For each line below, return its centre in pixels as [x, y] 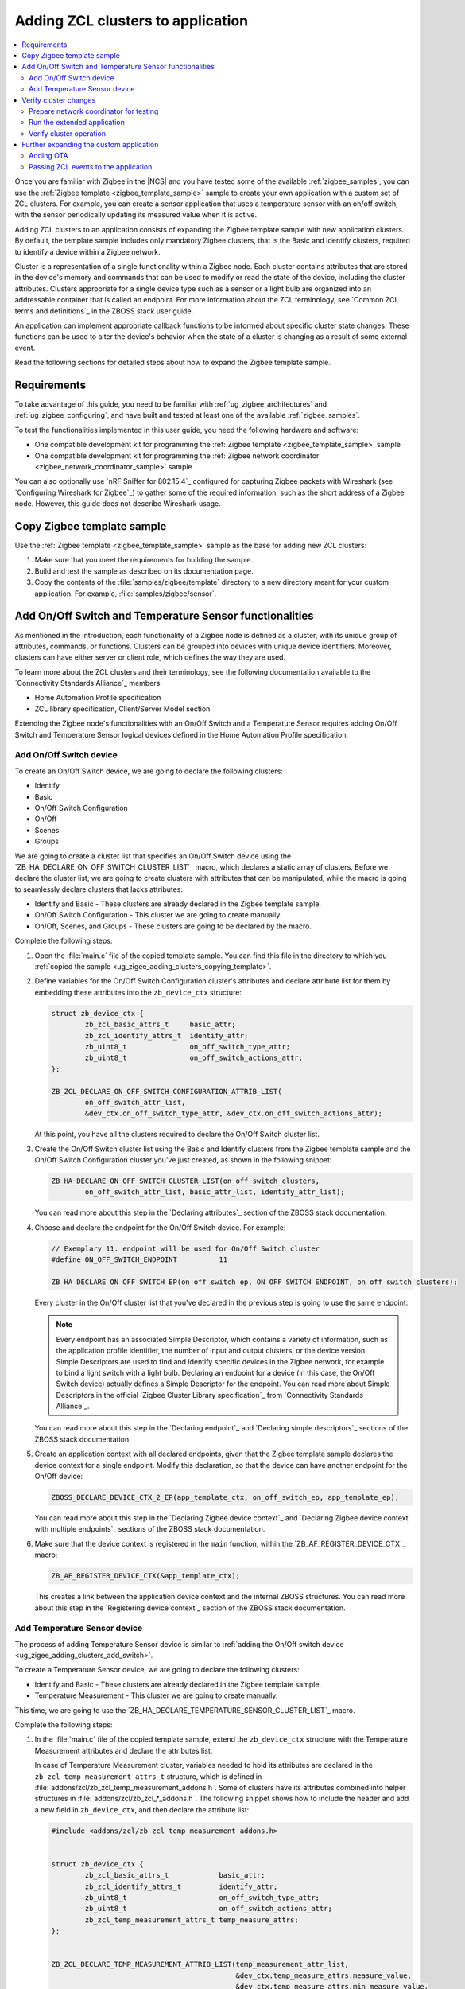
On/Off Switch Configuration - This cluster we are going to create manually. [158, 915]
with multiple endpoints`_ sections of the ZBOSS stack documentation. [150, 1529]
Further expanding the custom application [90, 145]
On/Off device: [59, 1477]
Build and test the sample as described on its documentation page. [144, 571]
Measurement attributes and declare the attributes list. [124, 1750]
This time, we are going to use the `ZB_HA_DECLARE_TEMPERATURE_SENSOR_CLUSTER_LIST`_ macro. [185, 1710]
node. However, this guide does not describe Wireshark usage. [118, 504]
